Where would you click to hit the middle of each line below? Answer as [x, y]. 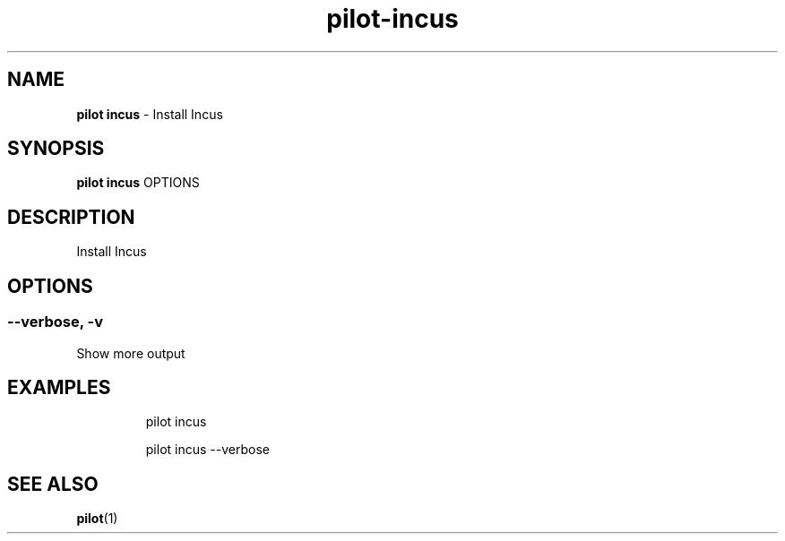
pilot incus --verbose [207, 450]
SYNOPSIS [56, 149]
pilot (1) [97, 519]
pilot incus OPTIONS [138, 183]
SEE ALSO [53, 484]
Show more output [131, 353]
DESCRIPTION [71, 217]
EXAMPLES [59, 387]
